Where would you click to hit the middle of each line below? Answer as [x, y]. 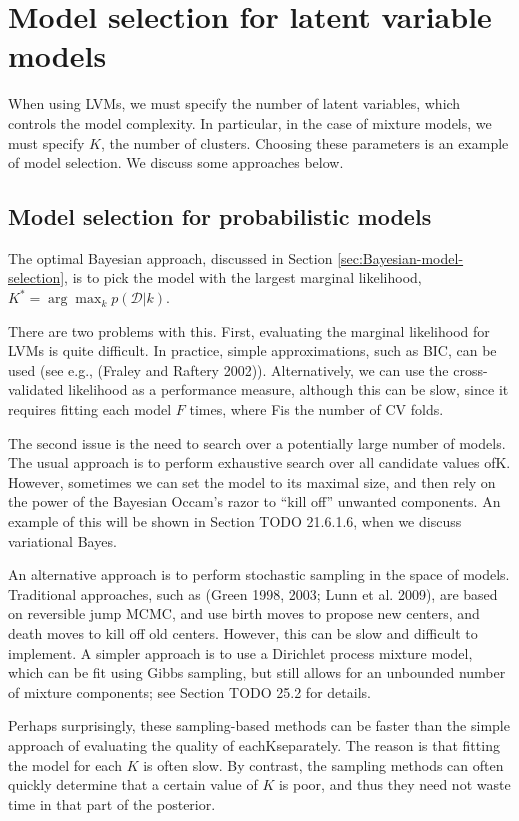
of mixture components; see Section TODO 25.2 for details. [189, 691]
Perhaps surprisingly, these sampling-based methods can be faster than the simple [259, 725]
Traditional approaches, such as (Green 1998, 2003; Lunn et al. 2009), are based [253, 593]
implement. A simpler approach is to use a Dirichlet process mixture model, [240, 652]
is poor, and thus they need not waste [394, 784]
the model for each [65, 764]
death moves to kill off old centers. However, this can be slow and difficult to [243, 632]
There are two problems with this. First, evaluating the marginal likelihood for [249, 330]
